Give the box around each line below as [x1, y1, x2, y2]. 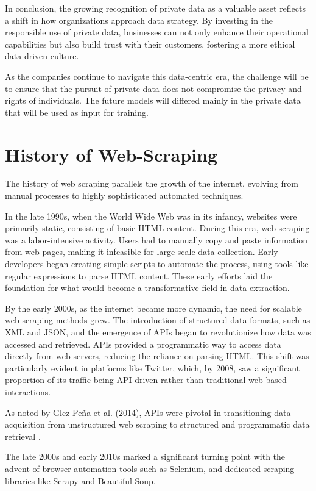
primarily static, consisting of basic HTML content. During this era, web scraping [5, 221, 310, 234]
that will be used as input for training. [5, 106, 149, 118]
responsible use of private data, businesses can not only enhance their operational [5, 26, 309, 38]
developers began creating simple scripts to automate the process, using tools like [5, 257, 309, 270]
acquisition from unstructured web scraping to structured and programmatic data [5, 418, 310, 431]
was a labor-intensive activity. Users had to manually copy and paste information [5, 233, 308, 246]
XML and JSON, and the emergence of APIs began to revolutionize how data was [5, 326, 311, 338]
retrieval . [5, 429, 41, 442]
